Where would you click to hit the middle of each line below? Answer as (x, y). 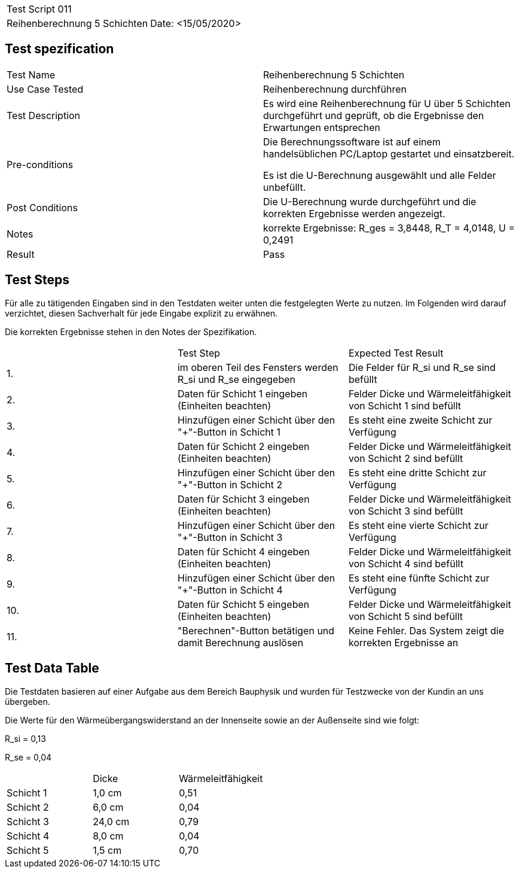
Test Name (31, 74)
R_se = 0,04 (28, 757)
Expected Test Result (396, 353)
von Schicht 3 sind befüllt (406, 511)
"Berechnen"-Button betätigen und (256, 630)
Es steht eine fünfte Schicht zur (419, 578)
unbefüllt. (285, 187)
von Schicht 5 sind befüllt (406, 616)
